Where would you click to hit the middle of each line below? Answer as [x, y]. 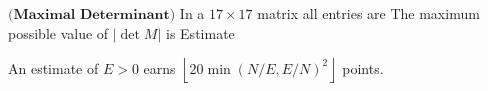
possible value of [58, 32]
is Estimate [200, 32]
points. [363, 67]
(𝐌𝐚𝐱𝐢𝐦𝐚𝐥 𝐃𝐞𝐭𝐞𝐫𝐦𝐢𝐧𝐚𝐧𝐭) [92, 15]
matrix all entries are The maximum [368, 13]
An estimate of [53, 67]
